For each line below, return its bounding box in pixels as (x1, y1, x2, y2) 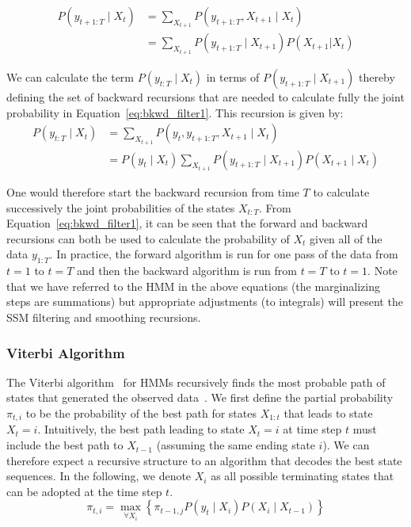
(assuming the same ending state (156, 437, 315, 453)
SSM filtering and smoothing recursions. (6, 309, 201, 326)
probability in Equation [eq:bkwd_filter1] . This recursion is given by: (6, 104, 344, 120)
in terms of (206, 68, 260, 85)
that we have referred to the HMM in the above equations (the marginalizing (6, 277, 380, 294)
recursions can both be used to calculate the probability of (6, 230, 290, 246)
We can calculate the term (6, 68, 135, 85)
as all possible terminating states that (211, 468, 394, 484)
